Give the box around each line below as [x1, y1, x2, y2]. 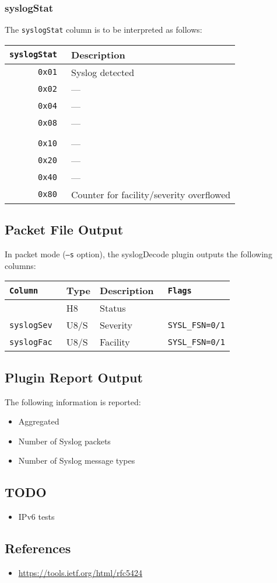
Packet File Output [5, 220, 124, 239]
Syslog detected [71, 65, 135, 79]
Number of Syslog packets [18, 434, 111, 447]
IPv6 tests [18, 510, 55, 523]
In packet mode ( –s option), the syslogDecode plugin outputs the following [5, 248, 272, 260]
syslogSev [9, 320, 52, 330]
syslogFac [9, 337, 52, 347]
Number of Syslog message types [18, 454, 135, 467]
